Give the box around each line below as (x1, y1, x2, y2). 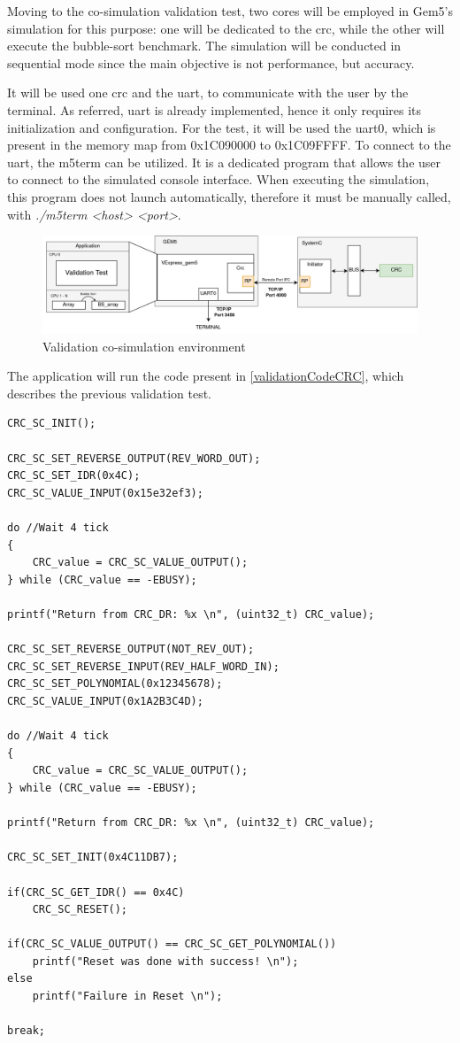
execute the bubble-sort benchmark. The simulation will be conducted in (7, 36, 402, 55)
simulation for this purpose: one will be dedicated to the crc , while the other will (7, 19, 445, 37)
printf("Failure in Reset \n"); (32, 990, 223, 1003)
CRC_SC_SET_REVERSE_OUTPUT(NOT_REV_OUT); (7, 643, 255, 656)
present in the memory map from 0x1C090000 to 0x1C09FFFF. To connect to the (7, 135, 451, 154)
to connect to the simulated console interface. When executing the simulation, (7, 170, 430, 189)
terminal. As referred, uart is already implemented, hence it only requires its (7, 100, 422, 119)
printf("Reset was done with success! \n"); (32, 954, 299, 968)
